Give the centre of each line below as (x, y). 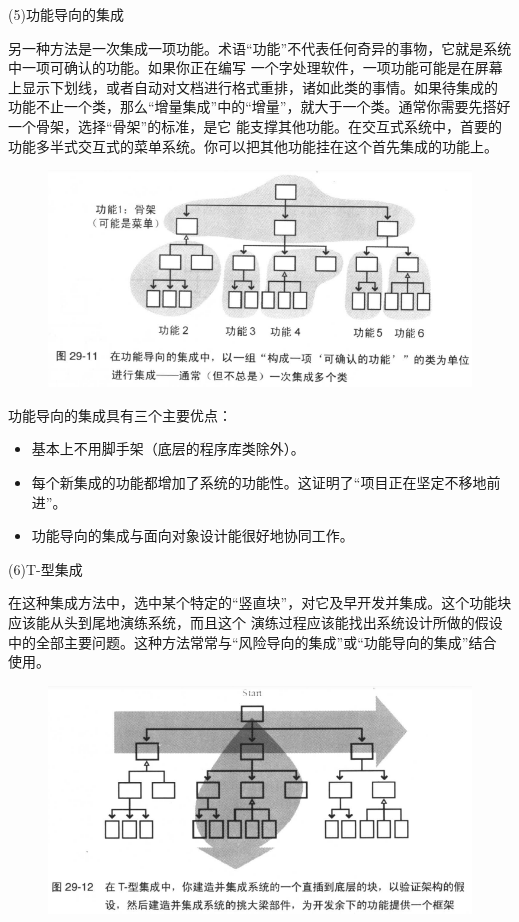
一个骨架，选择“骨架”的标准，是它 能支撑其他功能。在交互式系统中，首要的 (255, 125)
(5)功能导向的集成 (66, 14)
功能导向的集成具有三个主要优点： (120, 414)
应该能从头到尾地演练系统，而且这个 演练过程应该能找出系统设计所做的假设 (255, 621)
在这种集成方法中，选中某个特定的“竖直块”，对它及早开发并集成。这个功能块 (260, 602)
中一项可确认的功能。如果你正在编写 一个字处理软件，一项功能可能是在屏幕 (255, 67)
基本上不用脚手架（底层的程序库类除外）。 (168, 448)
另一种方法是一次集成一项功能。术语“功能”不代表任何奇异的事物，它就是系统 (260, 47)
